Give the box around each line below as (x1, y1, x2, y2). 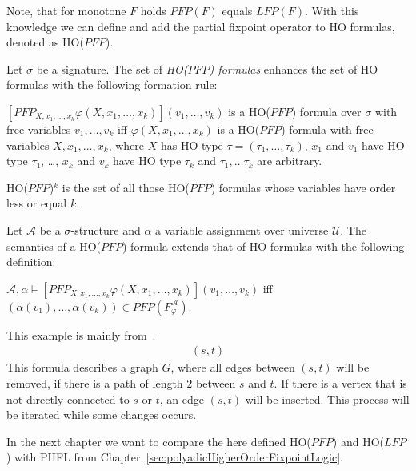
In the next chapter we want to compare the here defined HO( (6, 433, 311, 449)
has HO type (160, 136, 223, 153)
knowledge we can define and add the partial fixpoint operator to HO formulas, (6, 18, 395, 34)
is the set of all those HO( (62, 179, 190, 195)
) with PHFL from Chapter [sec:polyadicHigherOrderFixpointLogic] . (6, 449, 343, 465)
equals (222, 2, 253, 18)
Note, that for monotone (6, 2, 126, 18)
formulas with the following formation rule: (6, 76, 218, 93)
